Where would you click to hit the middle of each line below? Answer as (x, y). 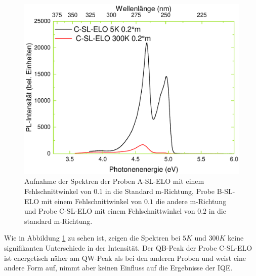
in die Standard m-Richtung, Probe (160, 191)
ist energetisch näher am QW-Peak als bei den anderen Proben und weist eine (125, 258)
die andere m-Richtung (191, 201)
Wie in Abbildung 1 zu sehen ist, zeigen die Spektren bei (92, 238)
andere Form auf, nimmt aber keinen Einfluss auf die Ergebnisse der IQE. (118, 268)
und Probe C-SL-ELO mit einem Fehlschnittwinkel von (110, 211)
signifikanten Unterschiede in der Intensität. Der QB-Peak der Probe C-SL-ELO (128, 247)
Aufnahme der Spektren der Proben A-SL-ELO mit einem (114, 181)
